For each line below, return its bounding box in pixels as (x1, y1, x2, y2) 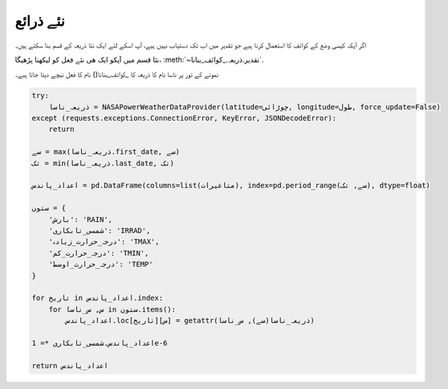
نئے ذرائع (14, 12, 65, 30)
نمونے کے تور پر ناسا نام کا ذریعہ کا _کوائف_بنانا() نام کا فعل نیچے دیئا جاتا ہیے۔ (14, 69, 218, 80)
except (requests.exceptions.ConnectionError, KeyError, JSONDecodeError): (31, 113, 337, 123)
